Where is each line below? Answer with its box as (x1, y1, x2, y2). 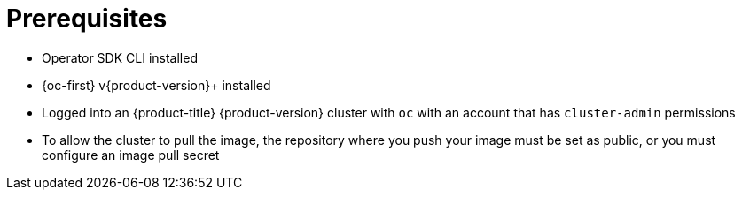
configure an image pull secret (42, 147, 220, 163)
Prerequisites (6, 4, 168, 34)
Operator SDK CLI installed (42, 49, 198, 65)
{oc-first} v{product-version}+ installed (42, 77, 271, 93)
